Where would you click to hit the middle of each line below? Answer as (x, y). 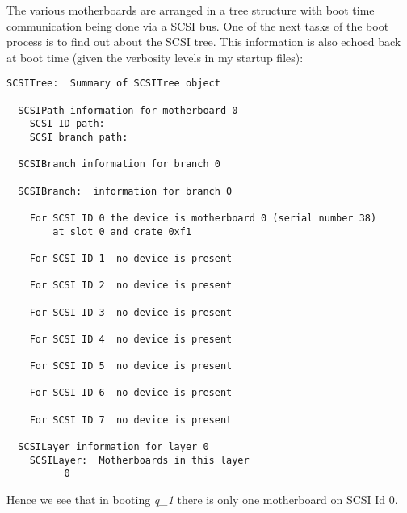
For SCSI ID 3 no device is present (131, 312)
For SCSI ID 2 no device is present (131, 286)
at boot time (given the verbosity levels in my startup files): (155, 57)
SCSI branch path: (79, 137)
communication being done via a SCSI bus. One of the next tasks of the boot (198, 25)
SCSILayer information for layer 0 (113, 447)
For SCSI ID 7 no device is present (131, 420)
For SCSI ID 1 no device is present (131, 258)
